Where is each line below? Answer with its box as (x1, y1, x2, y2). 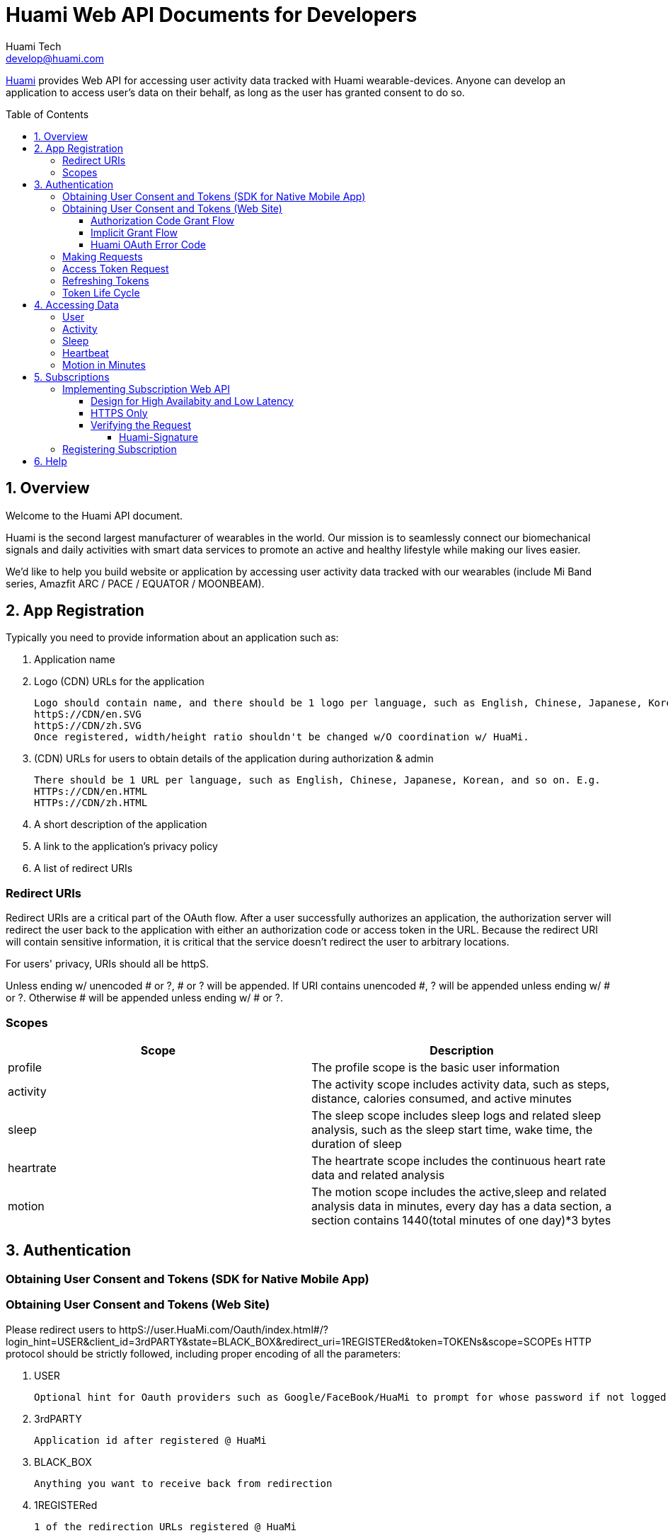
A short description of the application (34, 818, 207, 831)
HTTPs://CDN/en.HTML (34, 786, 148, 798)
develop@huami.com (6, 52, 104, 64)
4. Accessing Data (34, 298, 119, 311)
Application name (34, 653, 115, 666)
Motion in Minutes (62, 358, 146, 371)
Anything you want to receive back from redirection (34, 1477, 333, 1489)
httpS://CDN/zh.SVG (34, 720, 142, 732)
